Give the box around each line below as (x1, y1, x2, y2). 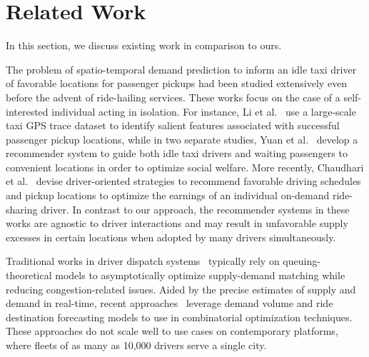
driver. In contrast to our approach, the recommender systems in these (41, 201, 350, 216)
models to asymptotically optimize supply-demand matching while (55, 268, 345, 283)
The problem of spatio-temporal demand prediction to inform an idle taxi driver (6, 61, 357, 76)
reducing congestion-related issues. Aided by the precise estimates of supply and (6, 281, 356, 296)
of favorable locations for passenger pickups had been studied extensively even (6, 76, 348, 91)
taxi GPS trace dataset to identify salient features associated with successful (6, 118, 340, 133)
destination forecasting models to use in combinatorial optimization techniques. (6, 309, 353, 324)
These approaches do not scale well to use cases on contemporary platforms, (6, 323, 338, 338)
